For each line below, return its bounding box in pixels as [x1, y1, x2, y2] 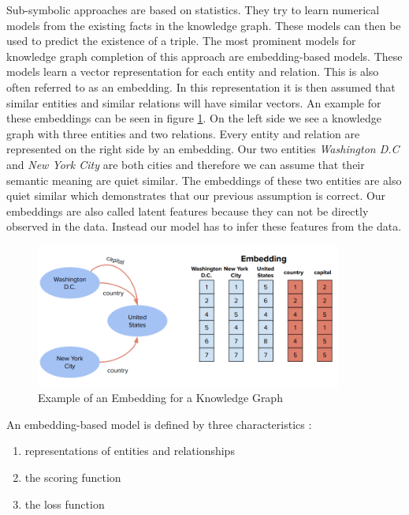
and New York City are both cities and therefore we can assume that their [6, 156, 365, 172]
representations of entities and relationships [24, 442, 235, 459]
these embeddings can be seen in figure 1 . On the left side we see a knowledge [6, 110, 381, 126]
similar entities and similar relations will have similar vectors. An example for [6, 94, 381, 111]
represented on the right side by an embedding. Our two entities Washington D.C [6, 141, 400, 157]
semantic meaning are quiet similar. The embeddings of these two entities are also [6, 171, 402, 188]
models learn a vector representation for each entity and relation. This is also [6, 63, 379, 80]
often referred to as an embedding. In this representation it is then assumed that [6, 78, 396, 95]
